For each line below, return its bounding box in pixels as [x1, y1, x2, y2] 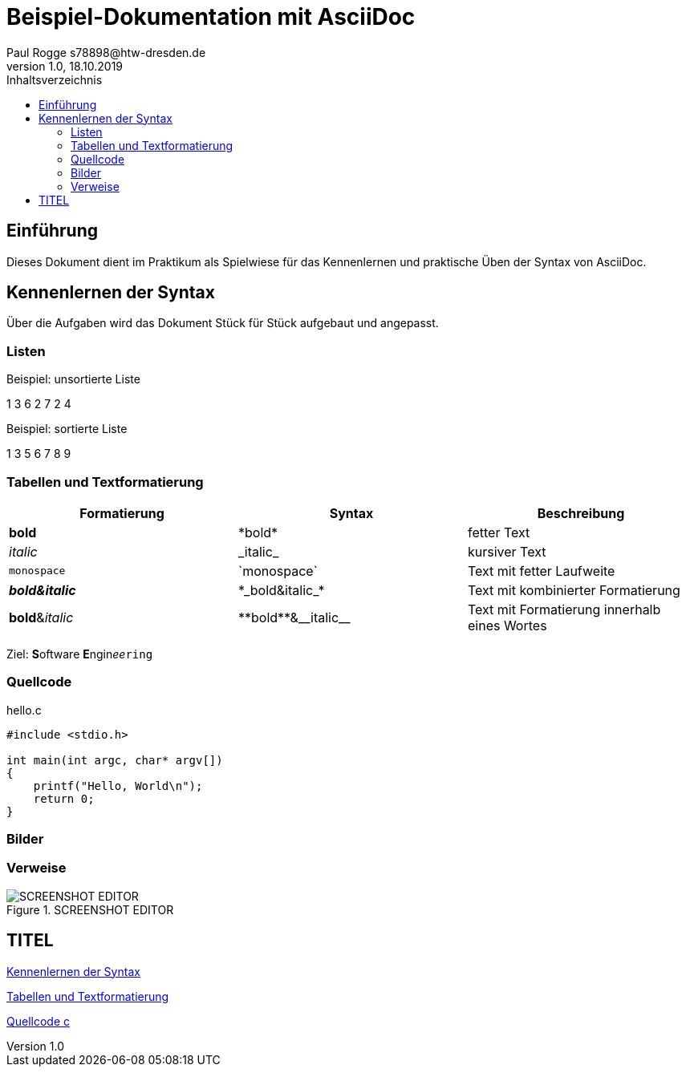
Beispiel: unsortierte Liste [6, 372, 140, 387]
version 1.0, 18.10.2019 [6, 59, 124, 73]
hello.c [6, 703, 42, 717]
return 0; [33, 792, 95, 805]
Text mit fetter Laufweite [467, 562, 615, 579]
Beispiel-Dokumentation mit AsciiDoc [6, 3, 416, 30]
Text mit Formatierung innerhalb [467, 601, 661, 617]
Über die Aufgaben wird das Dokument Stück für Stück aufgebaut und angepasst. [6, 316, 439, 330]
